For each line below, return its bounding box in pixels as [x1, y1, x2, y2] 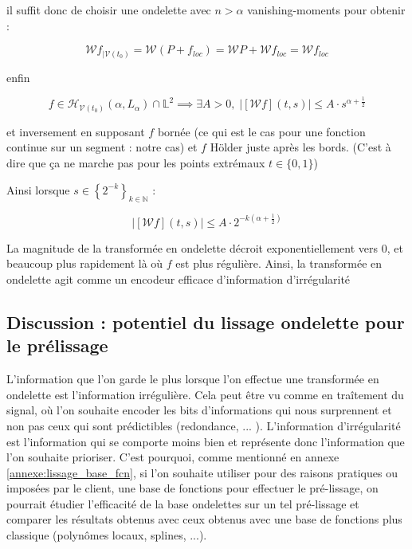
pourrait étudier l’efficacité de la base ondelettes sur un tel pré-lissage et [6, 495, 359, 512]
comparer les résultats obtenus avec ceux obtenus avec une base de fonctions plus [6, 511, 402, 527]
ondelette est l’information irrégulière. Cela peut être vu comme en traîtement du [6, 386, 404, 402]
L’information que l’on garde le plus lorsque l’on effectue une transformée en [6, 371, 379, 387]
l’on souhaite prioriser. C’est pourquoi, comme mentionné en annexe [6, 449, 339, 465]
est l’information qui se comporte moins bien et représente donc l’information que [6, 433, 405, 449]
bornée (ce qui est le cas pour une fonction [157, 123, 366, 139]
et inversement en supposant [6, 123, 145, 139]
